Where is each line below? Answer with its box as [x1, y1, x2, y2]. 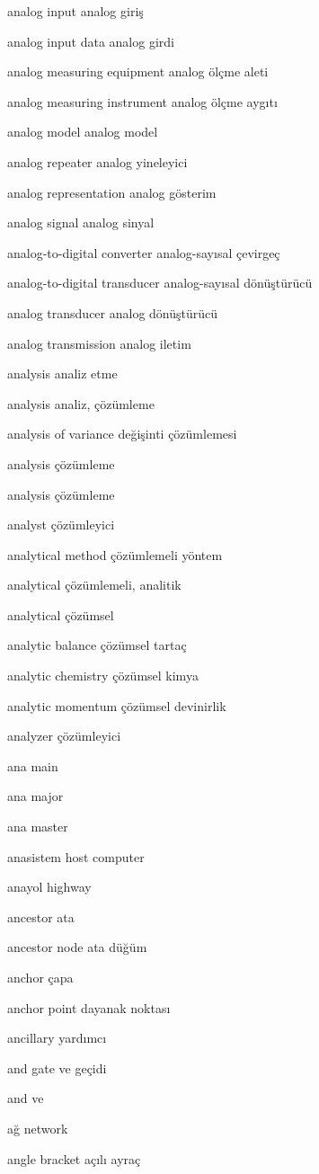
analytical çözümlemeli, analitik [7, 575, 182, 594]
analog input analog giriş [7, 2, 144, 20]
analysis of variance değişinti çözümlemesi [7, 424, 237, 443]
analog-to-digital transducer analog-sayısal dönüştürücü [7, 273, 313, 292]
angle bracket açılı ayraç [7, 1149, 141, 1168]
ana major [7, 787, 64, 805]
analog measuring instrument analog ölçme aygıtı [7, 92, 278, 111]
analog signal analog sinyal [7, 213, 155, 232]
